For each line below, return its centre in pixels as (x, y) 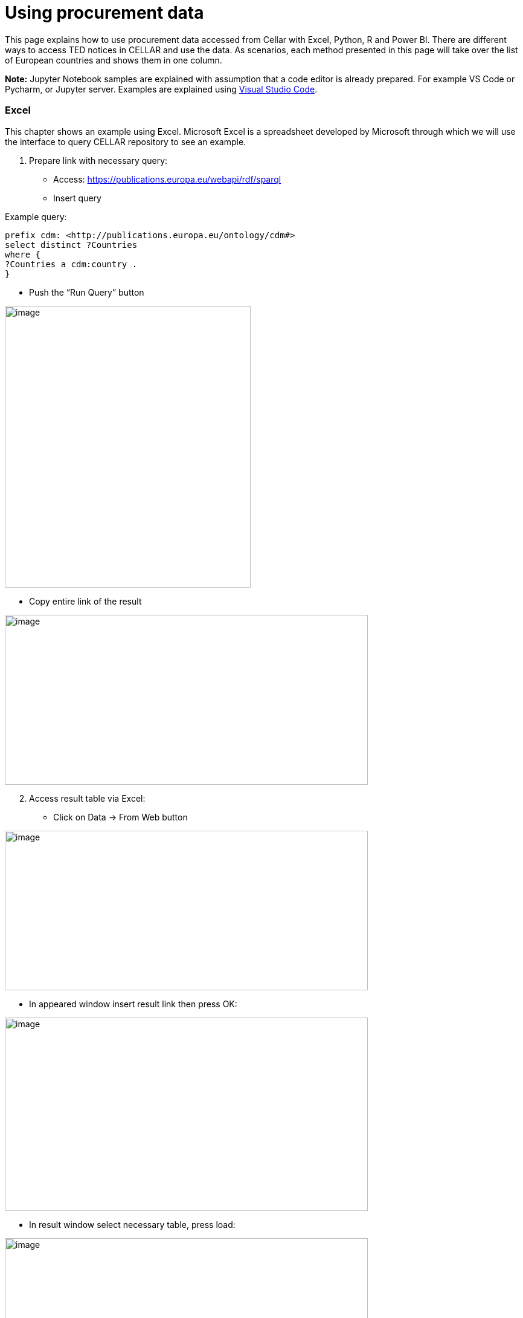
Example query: (36, 216)
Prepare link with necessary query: (98, 160)
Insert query (77, 198)
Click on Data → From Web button (120, 817)
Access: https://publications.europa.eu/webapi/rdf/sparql (167, 179)
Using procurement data (104, 13)
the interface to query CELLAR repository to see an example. (126, 141)
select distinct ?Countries (71, 245)
